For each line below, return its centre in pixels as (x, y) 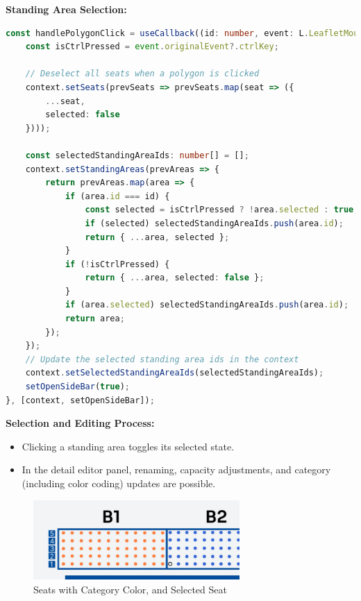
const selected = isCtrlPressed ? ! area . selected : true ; (222, 210)
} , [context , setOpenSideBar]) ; (80, 400)
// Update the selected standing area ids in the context (162, 359)
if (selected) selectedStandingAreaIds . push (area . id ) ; (214, 223)
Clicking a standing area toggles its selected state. (128, 446)
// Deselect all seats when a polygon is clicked (142, 74)
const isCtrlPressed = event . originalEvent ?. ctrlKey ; (152, 47)
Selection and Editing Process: (80, 423)
